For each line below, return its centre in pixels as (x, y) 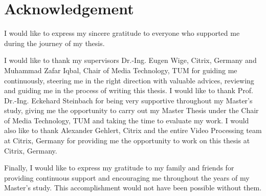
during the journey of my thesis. (54, 43)
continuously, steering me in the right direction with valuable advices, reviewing (129, 80)
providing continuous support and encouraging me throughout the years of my (127, 177)
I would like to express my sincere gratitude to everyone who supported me (122, 33)
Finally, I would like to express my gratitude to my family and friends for (119, 168)
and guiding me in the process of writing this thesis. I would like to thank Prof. (129, 90)
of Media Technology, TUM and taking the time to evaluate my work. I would (127, 120)
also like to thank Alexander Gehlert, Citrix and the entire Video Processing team (133, 130)
